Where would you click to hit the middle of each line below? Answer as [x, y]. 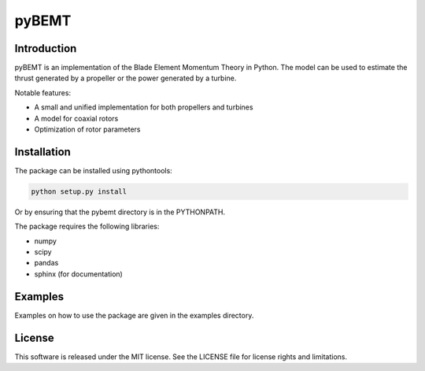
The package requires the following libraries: [87, 226]
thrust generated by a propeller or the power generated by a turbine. [126, 78]
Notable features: [42, 93]
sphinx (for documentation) [79, 274]
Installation [42, 152]
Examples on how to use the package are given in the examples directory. [134, 315]
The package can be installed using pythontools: [93, 170]
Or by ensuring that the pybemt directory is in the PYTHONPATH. [120, 212]
